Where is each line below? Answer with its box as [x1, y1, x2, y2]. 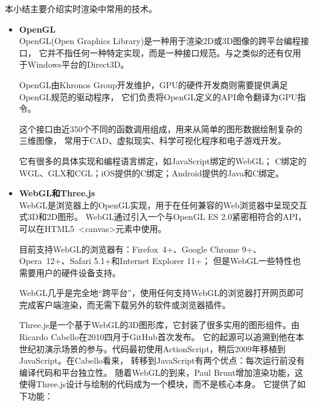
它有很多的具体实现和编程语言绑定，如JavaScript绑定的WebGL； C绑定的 [19, 154, 307, 167]
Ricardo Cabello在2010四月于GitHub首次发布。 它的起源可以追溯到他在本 [19, 330, 304, 343]
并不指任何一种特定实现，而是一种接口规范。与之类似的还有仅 [47, 46, 293, 59]
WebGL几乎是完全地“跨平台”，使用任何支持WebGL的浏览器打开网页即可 [19, 286, 304, 299]
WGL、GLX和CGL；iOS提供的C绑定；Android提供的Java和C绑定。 [19, 166, 284, 179]
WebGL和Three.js [19, 187, 95, 199]
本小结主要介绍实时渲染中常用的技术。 [5, 2, 157, 14]
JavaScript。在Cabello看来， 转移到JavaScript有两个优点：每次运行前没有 [19, 354, 305, 367]
